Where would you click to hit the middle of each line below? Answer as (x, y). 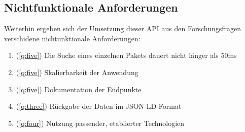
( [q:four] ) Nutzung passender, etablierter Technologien (100, 123)
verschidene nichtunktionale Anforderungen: (72, 38)
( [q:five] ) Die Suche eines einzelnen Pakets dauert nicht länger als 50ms (126, 55)
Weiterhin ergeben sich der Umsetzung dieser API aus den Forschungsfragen (123, 28)
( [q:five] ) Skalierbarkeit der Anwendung (77, 72)
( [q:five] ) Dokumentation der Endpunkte (79, 89)
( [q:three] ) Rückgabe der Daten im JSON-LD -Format (99, 106)
